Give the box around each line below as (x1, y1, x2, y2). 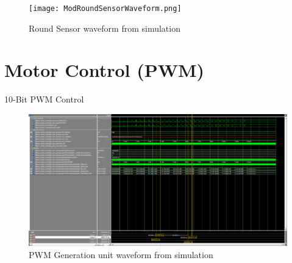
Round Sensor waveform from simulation (29, 21, 180, 34)
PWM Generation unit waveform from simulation (29, 248, 213, 261)
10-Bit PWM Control (4, 93, 84, 106)
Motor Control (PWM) (4, 57, 205, 82)
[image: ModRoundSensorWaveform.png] (29, 4, 182, 13)
